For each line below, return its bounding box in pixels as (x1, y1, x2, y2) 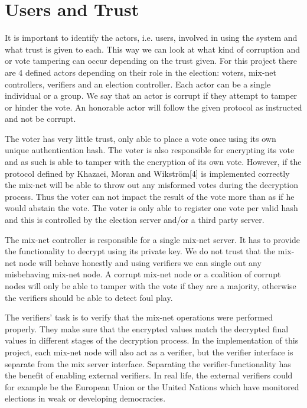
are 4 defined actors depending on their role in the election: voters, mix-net (5, 66, 277, 78)
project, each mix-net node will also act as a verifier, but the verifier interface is (5, 345, 293, 358)
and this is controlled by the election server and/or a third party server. (5, 213, 264, 226)
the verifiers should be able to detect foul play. (5, 291, 173, 303)
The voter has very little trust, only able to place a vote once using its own (5, 132, 276, 144)
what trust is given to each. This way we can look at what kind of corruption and (5, 43, 301, 55)
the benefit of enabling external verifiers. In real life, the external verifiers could (5, 369, 293, 381)
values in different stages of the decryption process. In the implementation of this (5, 334, 299, 347)
